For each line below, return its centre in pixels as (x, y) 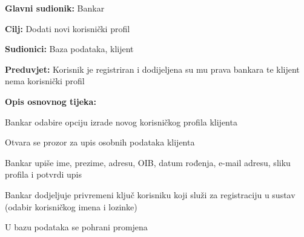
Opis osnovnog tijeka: (51, 101)
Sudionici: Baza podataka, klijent (69, 49)
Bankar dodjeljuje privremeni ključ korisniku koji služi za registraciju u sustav (150, 194)
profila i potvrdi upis (43, 174)
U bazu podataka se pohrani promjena (76, 227)
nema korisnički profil (45, 81)
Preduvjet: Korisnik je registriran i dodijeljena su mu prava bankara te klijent (152, 69)
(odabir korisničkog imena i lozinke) (71, 206)
